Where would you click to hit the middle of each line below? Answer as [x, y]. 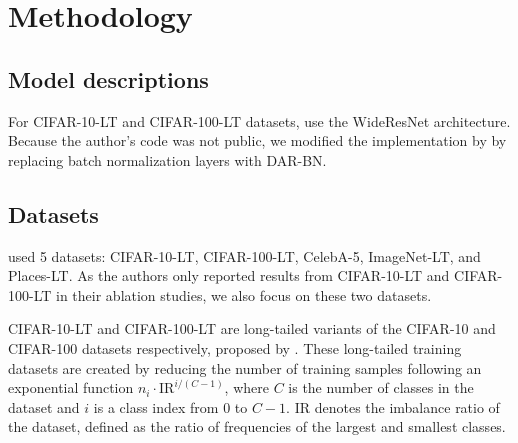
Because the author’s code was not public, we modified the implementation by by [257, 140]
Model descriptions [108, 78]
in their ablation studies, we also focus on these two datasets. [244, 294]
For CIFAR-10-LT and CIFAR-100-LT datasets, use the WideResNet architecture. [259, 120]
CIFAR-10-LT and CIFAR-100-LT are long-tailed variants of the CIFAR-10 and [252, 328]
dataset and [44, 406]
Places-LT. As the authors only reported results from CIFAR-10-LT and [229, 275]
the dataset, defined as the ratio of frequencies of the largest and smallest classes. [257, 426]
